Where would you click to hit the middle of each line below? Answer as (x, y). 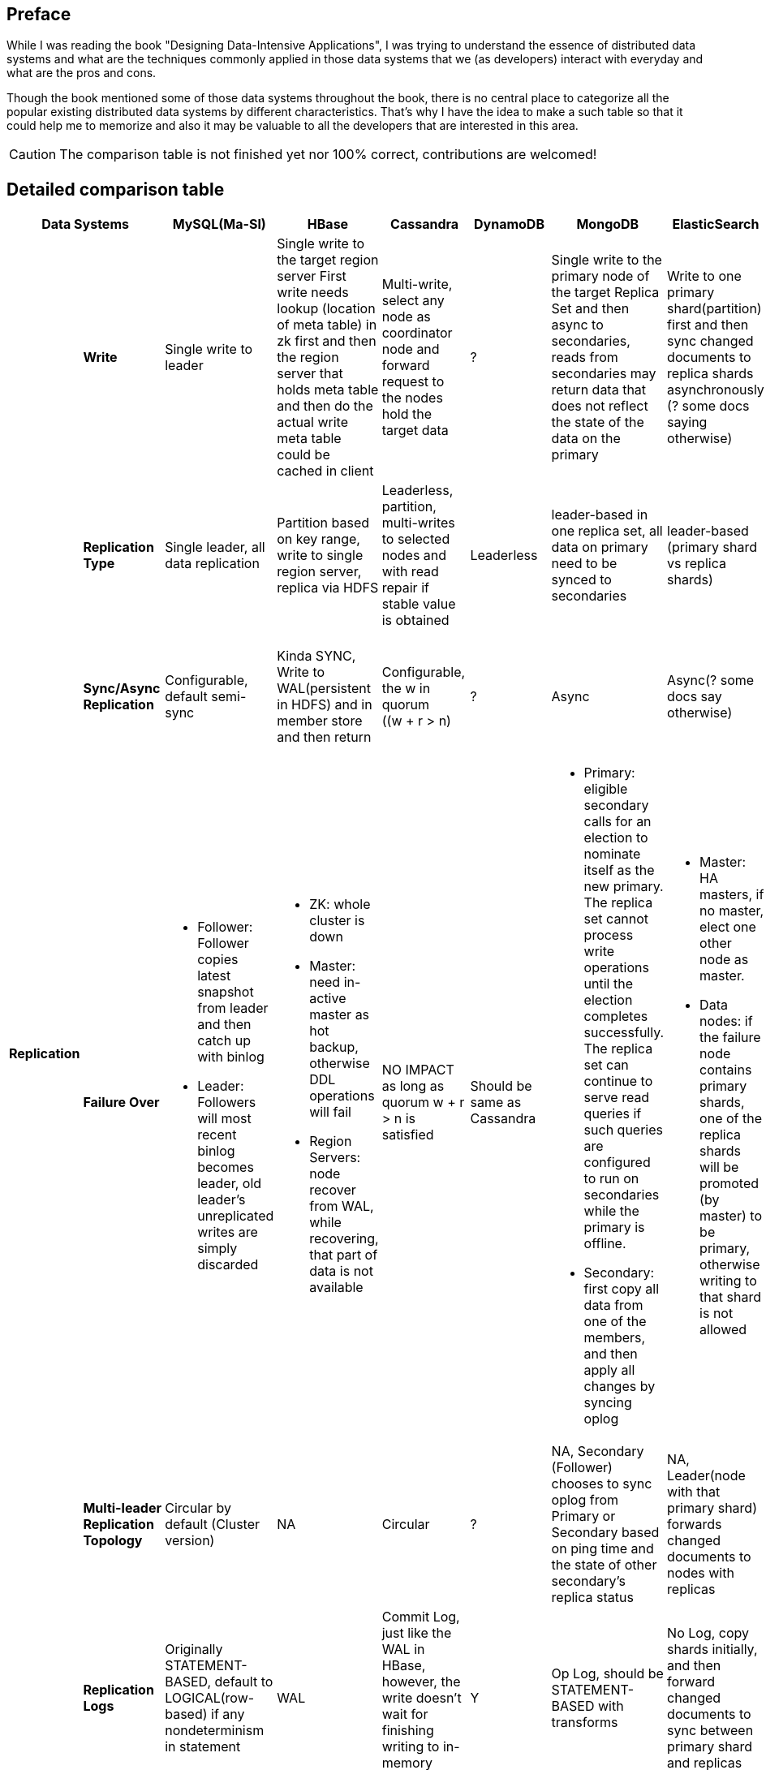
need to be (584, 564)
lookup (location (326, 309)
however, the (421, 1682)
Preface (39, 14)
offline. (605, 1244)
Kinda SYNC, (316, 656)
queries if (613, 1114)
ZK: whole (340, 904)
